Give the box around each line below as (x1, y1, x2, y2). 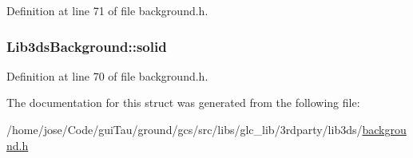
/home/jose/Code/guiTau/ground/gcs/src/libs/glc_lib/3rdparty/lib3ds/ (6, 121, 363, 137)
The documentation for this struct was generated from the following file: (6, 94, 360, 111)
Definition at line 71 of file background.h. (6, 2, 208, 18)
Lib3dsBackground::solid (6, 36, 167, 56)
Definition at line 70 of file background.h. (6, 67, 208, 84)
